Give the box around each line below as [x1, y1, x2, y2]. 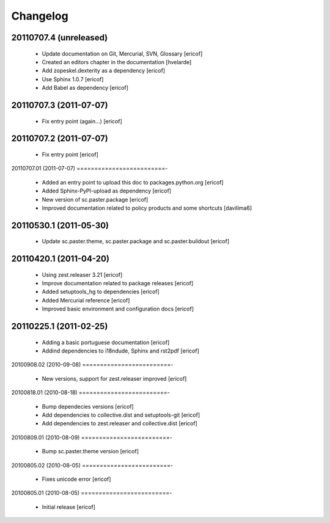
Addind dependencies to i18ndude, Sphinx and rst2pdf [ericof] [42, 347, 200, 354]
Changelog [11, 9, 68, 23]
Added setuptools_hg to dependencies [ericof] [42, 288, 160, 296]
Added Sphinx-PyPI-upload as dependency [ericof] [42, 187, 171, 195]
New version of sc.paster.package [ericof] [42, 196, 148, 203]
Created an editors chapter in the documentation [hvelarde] [42, 58, 192, 65]
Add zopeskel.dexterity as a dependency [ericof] [42, 67, 165, 75]
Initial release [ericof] [42, 503, 96, 510]
